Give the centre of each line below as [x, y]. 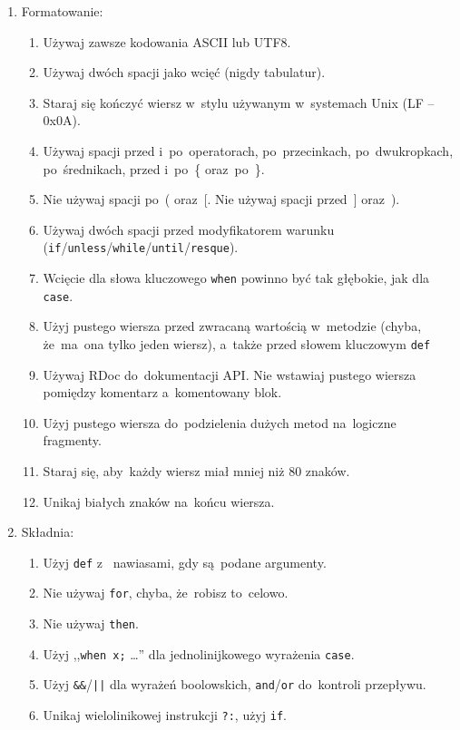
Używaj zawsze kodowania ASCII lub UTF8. [167, 41]
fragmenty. [72, 440]
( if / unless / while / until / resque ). [141, 247]
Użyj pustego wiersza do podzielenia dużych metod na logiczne [220, 422]
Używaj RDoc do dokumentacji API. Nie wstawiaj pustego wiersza [230, 374]
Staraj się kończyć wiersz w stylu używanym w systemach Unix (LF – [239, 102]
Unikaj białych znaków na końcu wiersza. [159, 501]
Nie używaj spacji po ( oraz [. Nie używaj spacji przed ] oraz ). [221, 199]
